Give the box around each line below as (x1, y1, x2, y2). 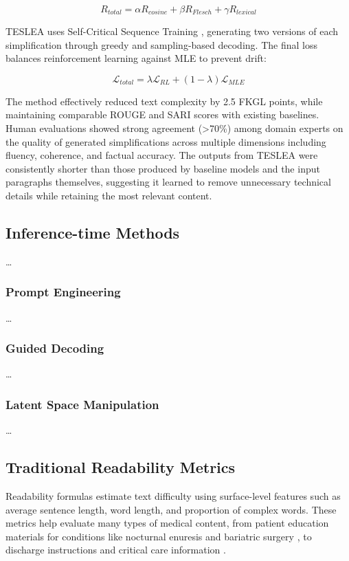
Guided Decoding (5, 340, 104, 357)
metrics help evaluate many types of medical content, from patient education (5, 516, 329, 530)
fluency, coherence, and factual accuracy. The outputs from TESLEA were (5, 148, 318, 162)
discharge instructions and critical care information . (5, 542, 226, 557)
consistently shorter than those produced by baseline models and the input (5, 161, 320, 175)
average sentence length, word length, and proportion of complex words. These (5, 502, 337, 516)
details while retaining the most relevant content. (5, 188, 212, 202)
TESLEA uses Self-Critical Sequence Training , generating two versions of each (5, 24, 339, 38)
